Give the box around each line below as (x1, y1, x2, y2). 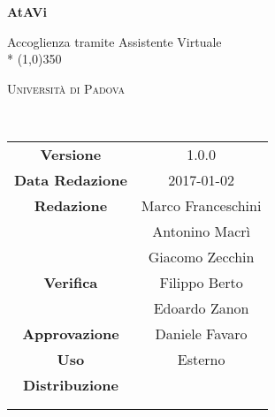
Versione (40, 143, 102, 164)
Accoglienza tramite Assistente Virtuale (7, 32, 222, 50)
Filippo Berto (159, 271, 243, 292)
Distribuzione (22, 374, 118, 395)
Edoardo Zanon (153, 297, 249, 318)
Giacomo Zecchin (148, 246, 255, 267)
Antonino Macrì (152, 220, 250, 241)
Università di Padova (7, 79, 125, 97)
